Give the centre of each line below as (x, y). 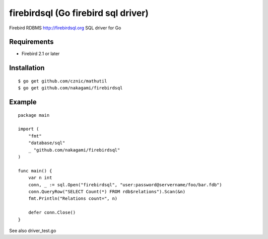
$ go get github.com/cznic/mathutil (63, 81)
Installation (27, 68)
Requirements (32, 42)
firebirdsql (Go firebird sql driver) (79, 13)
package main (34, 115)
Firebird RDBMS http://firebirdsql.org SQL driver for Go (65, 28)
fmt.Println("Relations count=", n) (73, 199)
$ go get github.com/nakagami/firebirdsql (70, 88)
